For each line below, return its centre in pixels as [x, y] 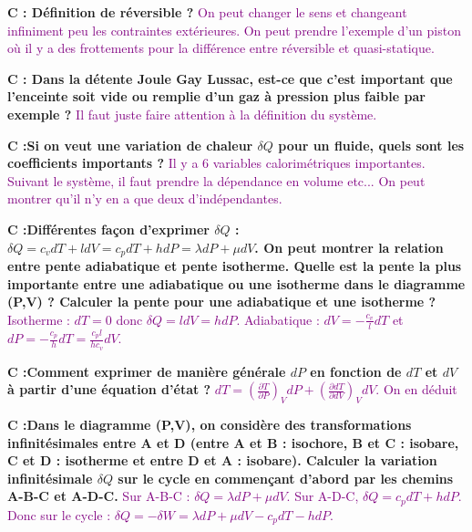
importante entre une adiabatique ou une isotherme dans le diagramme [236, 283]
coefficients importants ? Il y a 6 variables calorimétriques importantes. [216, 163]
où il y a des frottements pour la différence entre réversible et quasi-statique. [221, 48]
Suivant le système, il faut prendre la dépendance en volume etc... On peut [216, 180]
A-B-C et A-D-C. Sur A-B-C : [99, 496]
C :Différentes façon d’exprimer [108, 229]
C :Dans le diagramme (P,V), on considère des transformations [210, 424]
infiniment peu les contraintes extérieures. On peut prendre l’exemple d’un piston [234, 30]
